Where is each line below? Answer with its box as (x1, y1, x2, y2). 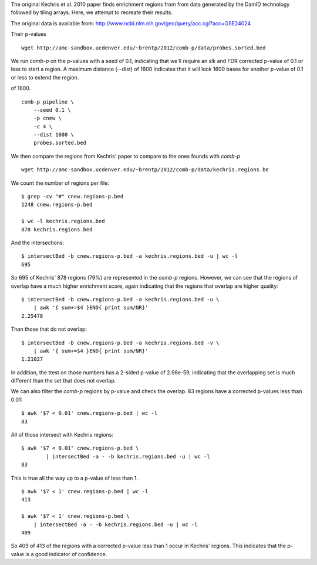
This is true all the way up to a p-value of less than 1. (11, 474, 138, 481)
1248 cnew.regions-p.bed (21, 201, 93, 208)
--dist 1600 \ (33, 131, 75, 138)
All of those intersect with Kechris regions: (11, 431, 114, 438)
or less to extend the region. (11, 74, 79, 81)
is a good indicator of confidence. (25, 550, 107, 557)
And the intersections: (11, 239, 65, 246)
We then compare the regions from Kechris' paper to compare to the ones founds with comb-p (11, 152, 241, 159)
